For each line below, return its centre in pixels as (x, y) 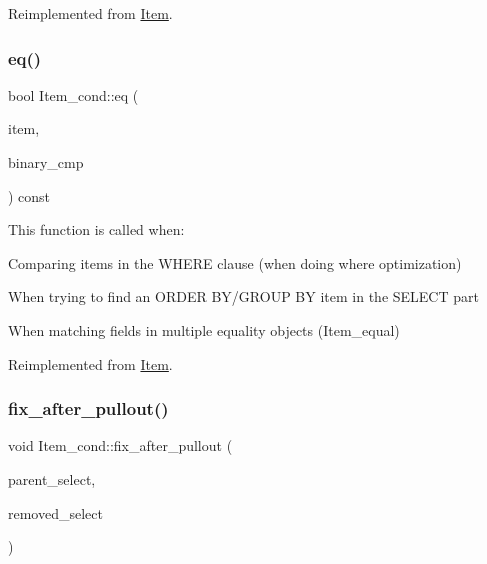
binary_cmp (46, 162)
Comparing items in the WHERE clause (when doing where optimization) (235, 262)
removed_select (55, 512)
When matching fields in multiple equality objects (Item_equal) (204, 329)
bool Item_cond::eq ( (73, 94)
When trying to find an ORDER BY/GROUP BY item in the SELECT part (243, 296)
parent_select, (52, 478)
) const (29, 195)
